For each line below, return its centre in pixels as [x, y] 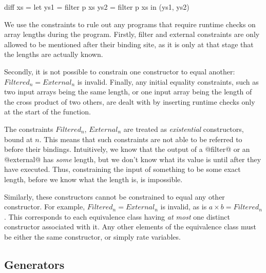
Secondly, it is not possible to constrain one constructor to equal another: [120, 71]
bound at [18, 139]
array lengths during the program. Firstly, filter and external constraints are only [132, 34]
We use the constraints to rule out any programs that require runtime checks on [130, 24]
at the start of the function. [47, 112]
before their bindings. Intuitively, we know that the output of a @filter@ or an [127, 149]
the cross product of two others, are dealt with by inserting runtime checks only [130, 101]
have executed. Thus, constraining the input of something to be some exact [122, 169]
